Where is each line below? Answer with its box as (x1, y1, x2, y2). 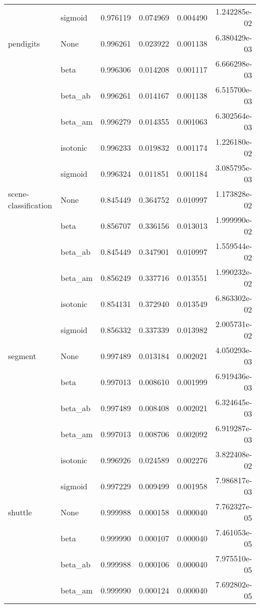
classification (8, 199, 52, 211)
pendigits (8, 37, 40, 49)
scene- (8, 188, 29, 199)
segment (8, 350, 36, 362)
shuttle (8, 506, 32, 518)
